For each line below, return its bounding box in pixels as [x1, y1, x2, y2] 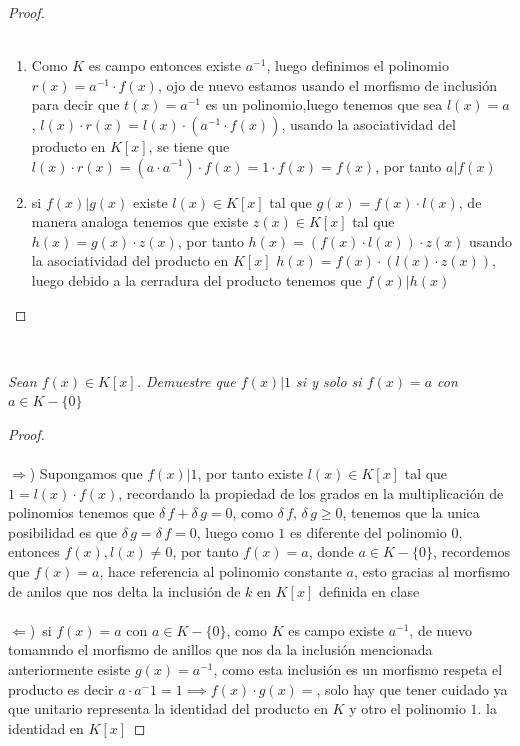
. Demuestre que [136, 370, 236, 391]
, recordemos [432, 541, 511, 562]
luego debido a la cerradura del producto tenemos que [31, 269, 362, 290]
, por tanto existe [197, 463, 304, 484]
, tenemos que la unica [342, 502, 480, 523]
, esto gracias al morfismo [353, 561, 510, 582]
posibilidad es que [8, 521, 118, 542]
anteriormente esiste [8, 659, 131, 680]
